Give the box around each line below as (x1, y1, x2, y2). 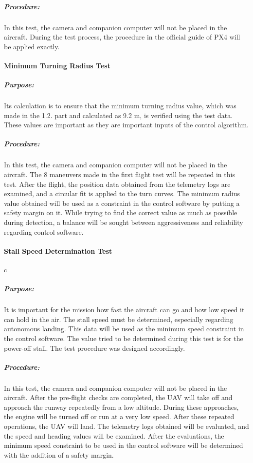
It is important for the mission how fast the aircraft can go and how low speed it (4, 304, 245, 315)
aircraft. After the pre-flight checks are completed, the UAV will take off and (4, 392, 233, 403)
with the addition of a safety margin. (4, 449, 114, 460)
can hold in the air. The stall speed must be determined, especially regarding (4, 314, 234, 324)
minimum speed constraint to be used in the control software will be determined (4, 440, 243, 450)
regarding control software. (4, 226, 84, 237)
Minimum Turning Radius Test (4, 60, 110, 70)
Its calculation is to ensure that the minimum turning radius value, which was (4, 101, 236, 111)
